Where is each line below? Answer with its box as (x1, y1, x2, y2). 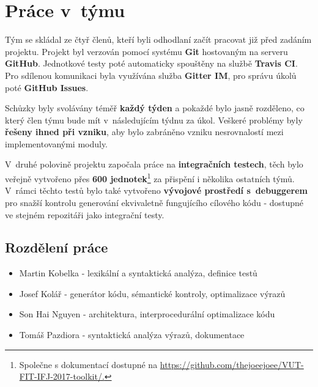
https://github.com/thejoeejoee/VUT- (160, 358, 304, 370)
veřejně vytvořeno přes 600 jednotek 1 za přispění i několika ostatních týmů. (5, 171, 295, 185)
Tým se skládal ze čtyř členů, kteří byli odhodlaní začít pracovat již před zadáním (5, 33, 312, 46)
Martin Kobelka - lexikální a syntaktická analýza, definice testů (19, 267, 257, 279)
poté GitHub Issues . (5, 81, 89, 94)
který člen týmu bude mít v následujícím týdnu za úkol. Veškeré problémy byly (5, 113, 303, 126)
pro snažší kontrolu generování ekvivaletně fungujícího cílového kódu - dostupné (5, 196, 304, 208)
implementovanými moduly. (5, 137, 108, 150)
